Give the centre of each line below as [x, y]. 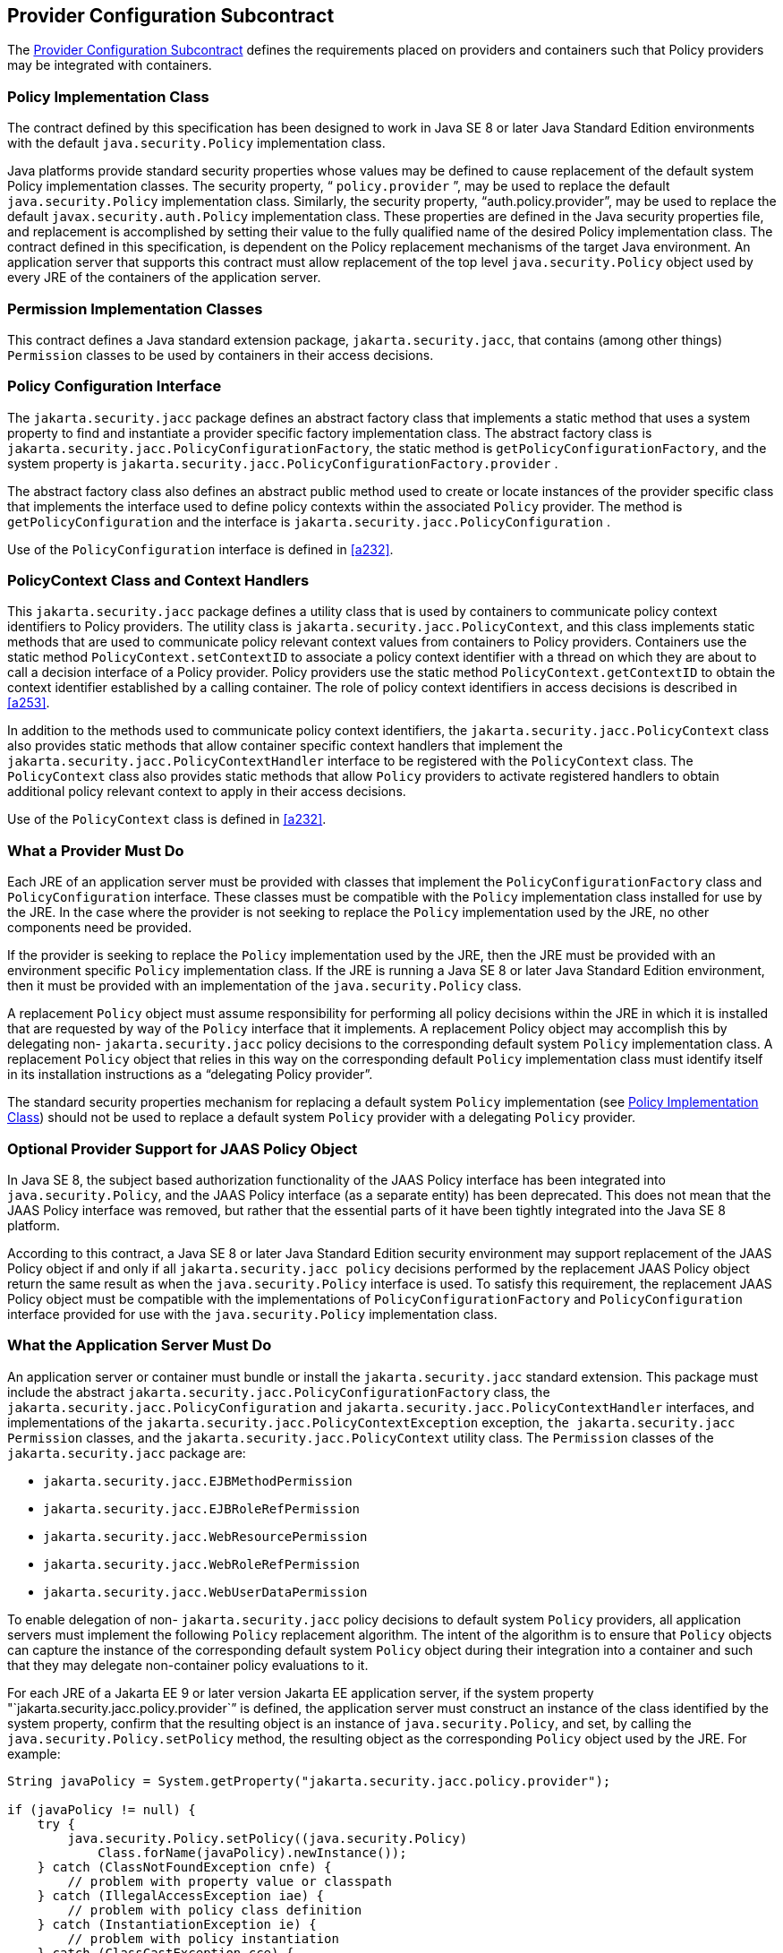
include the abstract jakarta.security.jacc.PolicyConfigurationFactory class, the [279, 1392]
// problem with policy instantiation [203, 1938]
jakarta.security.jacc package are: [127, 1452]
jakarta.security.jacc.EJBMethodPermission [198, 1481]
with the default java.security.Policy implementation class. [196, 143]
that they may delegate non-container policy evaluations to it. [188, 1665]
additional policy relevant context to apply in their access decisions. [207, 792]
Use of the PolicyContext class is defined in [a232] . [167, 819]
